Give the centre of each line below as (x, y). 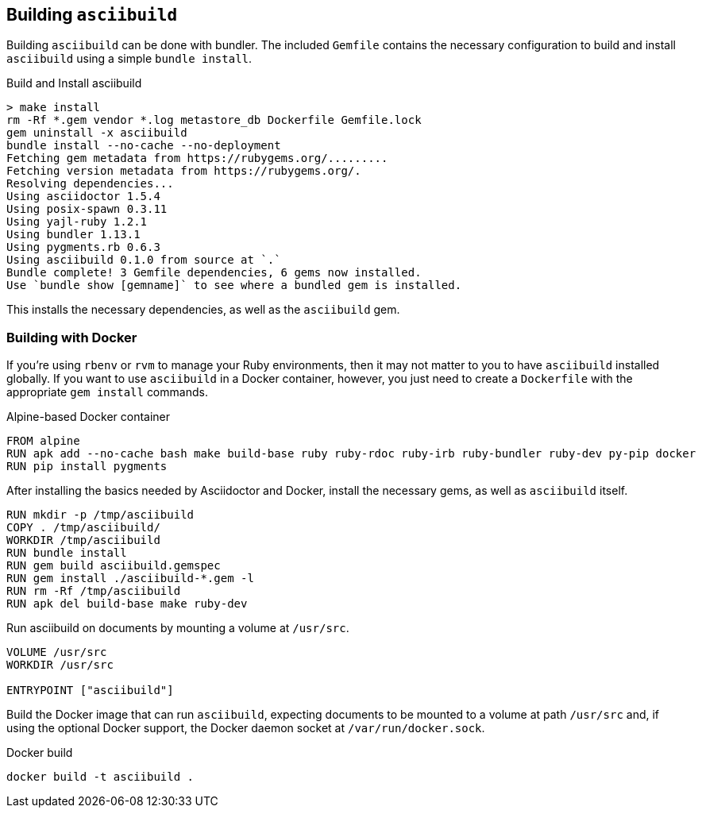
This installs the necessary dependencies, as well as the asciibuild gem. (203, 310)
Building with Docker (72, 337)
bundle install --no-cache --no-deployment (144, 146)
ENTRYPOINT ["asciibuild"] (90, 691)
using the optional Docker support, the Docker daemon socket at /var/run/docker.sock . (246, 728)
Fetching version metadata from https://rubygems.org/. (184, 171)
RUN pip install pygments (87, 467)
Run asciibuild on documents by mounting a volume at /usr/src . (178, 628)
